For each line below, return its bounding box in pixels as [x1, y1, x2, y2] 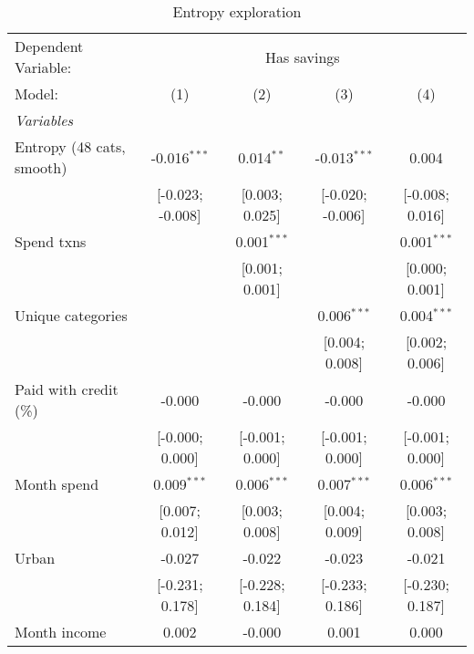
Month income [15, 621, 107, 642]
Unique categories [15, 305, 128, 326]
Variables [15, 109, 74, 130]
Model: [15, 83, 59, 104]
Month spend [15, 473, 99, 494]
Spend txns [15, 231, 87, 252]
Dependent [15, 36, 84, 57]
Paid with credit [15, 379, 118, 400]
